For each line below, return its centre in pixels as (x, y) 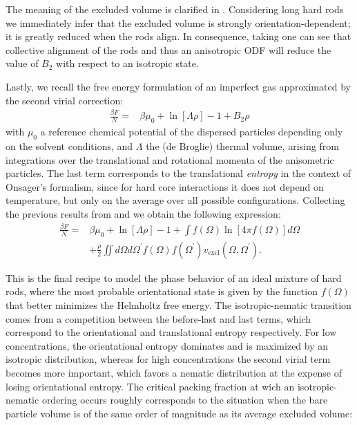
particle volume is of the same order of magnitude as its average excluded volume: (179, 413)
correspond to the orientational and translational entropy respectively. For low (171, 332)
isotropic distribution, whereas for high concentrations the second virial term (168, 359)
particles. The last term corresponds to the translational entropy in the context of (178, 173)
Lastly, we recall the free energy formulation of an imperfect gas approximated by (178, 86)
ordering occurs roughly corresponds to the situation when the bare (185, 400)
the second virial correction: (65, 100)
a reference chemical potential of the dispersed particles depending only (192, 132)
